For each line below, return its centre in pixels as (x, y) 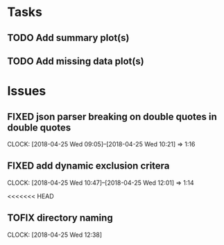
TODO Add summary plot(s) (68, 38)
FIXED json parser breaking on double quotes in (112, 116)
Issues (27, 91)
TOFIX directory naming (60, 218)
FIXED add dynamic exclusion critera (88, 166)
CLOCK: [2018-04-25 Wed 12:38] (55, 235)
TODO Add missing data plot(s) (76, 61)
